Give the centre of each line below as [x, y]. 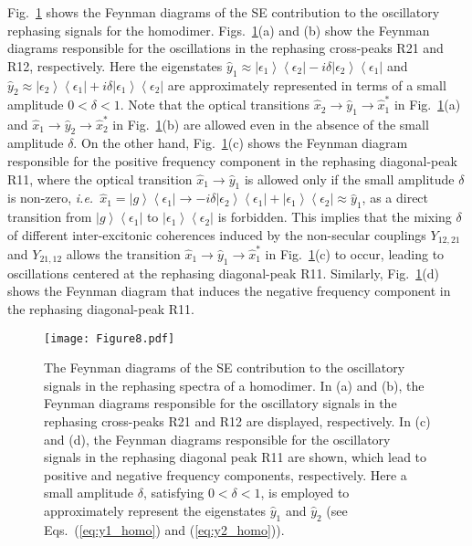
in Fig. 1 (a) [427, 105]
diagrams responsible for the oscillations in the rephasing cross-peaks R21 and [226, 48]
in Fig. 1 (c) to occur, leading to [355, 253]
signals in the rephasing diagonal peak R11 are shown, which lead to [236, 457]
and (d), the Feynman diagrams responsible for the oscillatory [217, 439]
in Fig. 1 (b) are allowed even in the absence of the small [271, 124]
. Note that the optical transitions [215, 105]
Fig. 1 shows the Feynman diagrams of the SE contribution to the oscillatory [224, 12]
